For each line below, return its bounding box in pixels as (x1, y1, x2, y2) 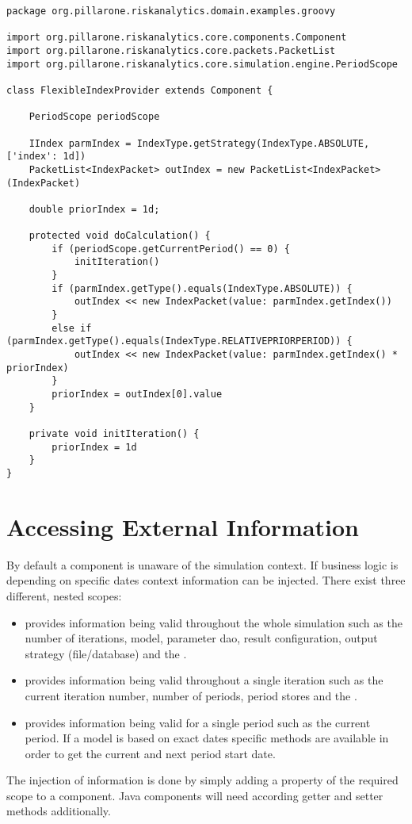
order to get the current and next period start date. (25, 745, 276, 761)
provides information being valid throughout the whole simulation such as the (25, 614, 402, 630)
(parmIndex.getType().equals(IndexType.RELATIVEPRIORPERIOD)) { (6, 335, 353, 347)
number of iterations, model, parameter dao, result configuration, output (25, 630, 378, 646)
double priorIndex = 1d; (29, 203, 160, 215)
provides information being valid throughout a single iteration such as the (25, 672, 383, 688)
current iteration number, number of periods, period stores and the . (25, 687, 357, 703)
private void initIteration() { (29, 428, 200, 439)
